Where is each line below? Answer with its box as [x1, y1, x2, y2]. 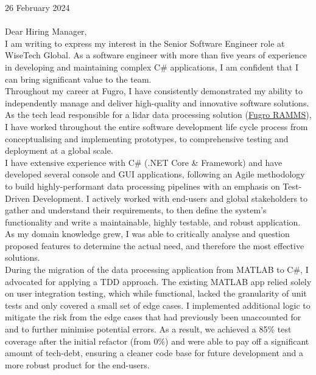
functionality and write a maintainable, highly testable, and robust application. [5, 215, 301, 228]
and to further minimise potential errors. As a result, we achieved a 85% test [5, 323, 292, 335]
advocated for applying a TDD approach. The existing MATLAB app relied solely [5, 275, 312, 287]
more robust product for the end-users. [5, 358, 150, 371]
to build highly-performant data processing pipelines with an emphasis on [5, 179, 280, 192]
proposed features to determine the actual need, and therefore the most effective [5, 239, 304, 252]
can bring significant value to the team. [5, 72, 152, 85]
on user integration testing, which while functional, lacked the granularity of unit [5, 287, 307, 300]
